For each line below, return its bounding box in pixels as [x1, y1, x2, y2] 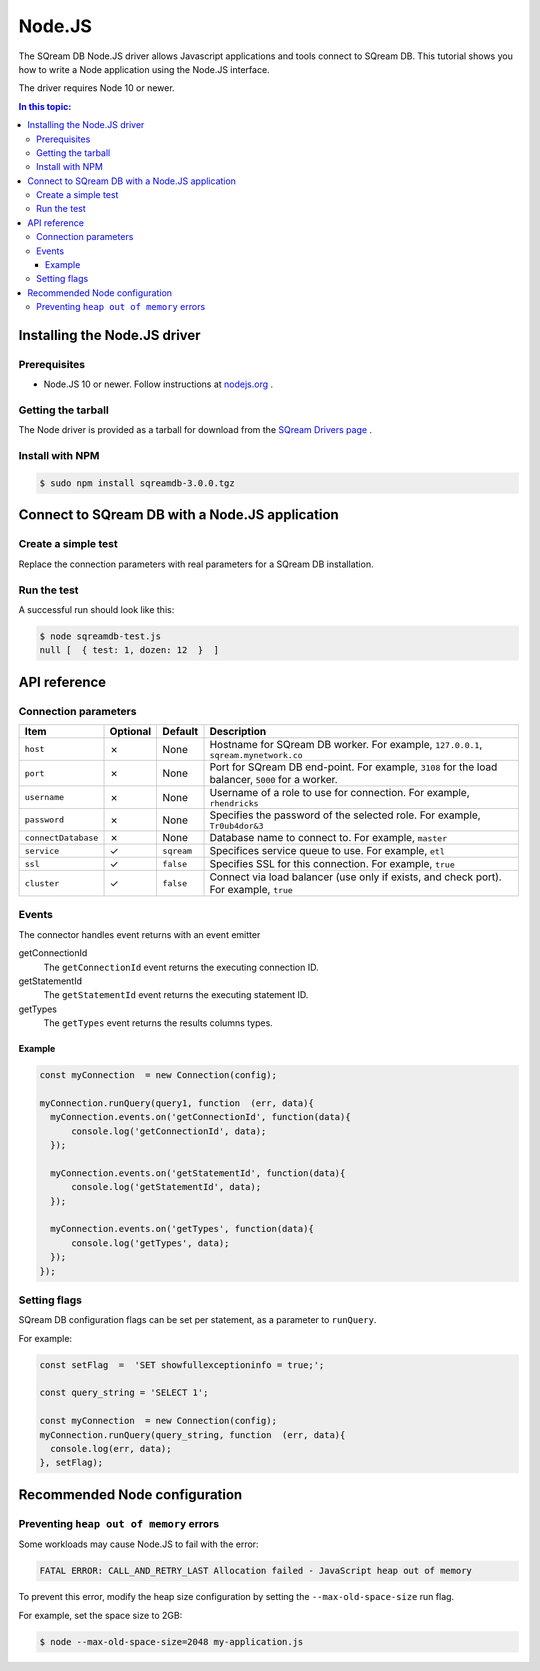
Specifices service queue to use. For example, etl [209, 844, 445, 858]
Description [209, 725, 267, 739]
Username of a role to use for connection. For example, [209, 786, 470, 800]
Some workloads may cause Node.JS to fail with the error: [18, 1538, 259, 1550]
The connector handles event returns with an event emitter [18, 928, 261, 940]
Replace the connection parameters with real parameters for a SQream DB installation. [18, 558, 374, 570]
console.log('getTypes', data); [71, 1237, 230, 1249]
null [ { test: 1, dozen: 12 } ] [39, 645, 220, 656]
